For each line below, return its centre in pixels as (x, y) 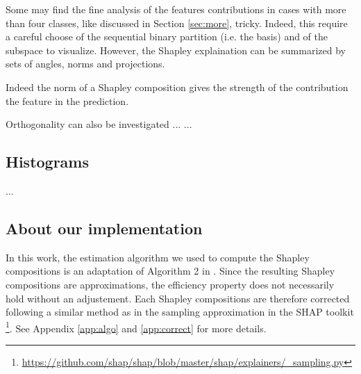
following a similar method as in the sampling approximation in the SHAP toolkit (180, 312)
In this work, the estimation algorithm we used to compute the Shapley (158, 257)
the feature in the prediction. (67, 100)
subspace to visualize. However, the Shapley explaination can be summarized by (176, 50)
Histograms (48, 162)
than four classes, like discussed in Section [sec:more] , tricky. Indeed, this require (177, 23)
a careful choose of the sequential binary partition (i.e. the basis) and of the (167, 36)
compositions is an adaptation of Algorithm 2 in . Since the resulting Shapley (170, 271)
